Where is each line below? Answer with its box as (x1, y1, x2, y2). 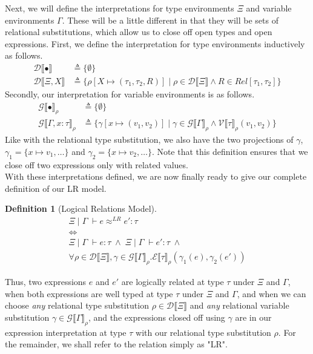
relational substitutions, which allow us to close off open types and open (5, 25, 272, 38)
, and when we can (237, 287, 306, 300)
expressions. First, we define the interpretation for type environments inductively (5, 37, 305, 50)
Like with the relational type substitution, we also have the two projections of (5, 133, 294, 146)
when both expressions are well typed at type (5, 287, 173, 300)
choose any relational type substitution (5, 299, 149, 312)
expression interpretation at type (5, 326, 127, 338)
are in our (235, 310, 272, 323)
